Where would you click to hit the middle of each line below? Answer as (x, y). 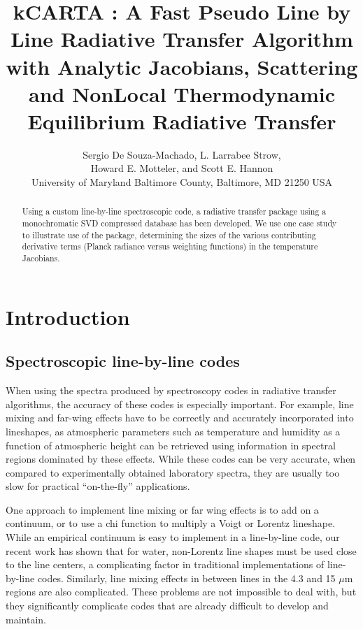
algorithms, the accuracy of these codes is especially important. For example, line (180, 404)
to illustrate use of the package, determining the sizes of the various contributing (169, 234)
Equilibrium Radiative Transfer (182, 121)
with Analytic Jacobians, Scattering (182, 66)
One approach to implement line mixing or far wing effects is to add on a (162, 509)
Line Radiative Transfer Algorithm (182, 39)
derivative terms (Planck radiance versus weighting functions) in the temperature (170, 246)
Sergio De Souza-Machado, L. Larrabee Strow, (182, 154)
